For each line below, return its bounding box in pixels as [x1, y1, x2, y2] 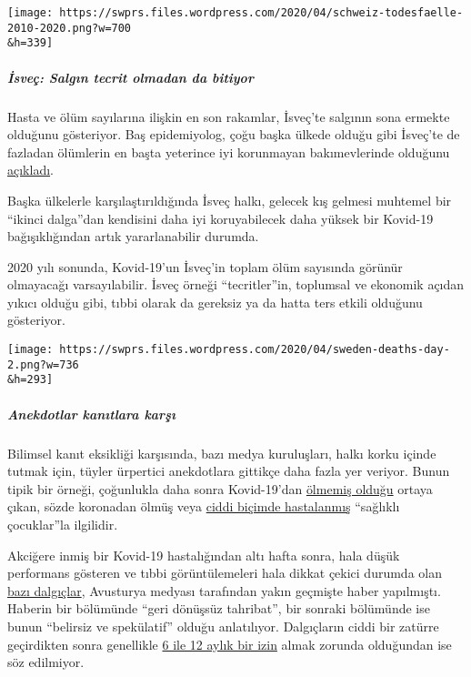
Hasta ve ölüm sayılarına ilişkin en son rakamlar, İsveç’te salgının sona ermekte [7, 106, 450, 126]
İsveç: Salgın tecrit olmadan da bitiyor [7, 67, 254, 86]
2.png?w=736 [7, 358, 79, 371]
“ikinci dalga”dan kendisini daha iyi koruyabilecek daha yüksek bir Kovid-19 [7, 208, 434, 227]
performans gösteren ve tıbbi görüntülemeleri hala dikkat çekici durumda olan [7, 563, 442, 582]
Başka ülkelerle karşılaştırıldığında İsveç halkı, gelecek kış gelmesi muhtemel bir [7, 190, 452, 209]
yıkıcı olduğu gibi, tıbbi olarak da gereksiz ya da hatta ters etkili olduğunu [7, 292, 423, 311]
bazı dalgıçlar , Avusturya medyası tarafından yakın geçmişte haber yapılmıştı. [7, 581, 441, 600]
